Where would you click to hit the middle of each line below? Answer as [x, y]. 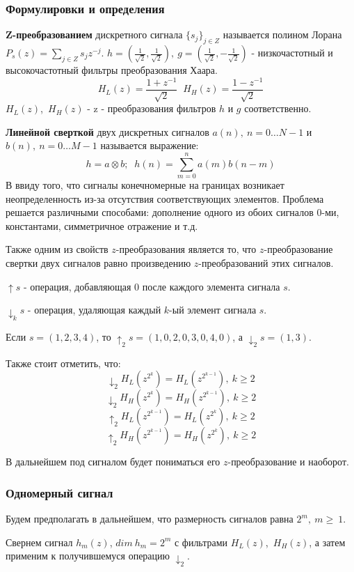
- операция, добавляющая [77, 286]
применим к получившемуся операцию [88, 556]
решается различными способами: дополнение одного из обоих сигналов [160, 212]
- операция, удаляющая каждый [94, 310]
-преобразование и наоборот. [288, 462]
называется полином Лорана [282, 34]
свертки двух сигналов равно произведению [98, 263]
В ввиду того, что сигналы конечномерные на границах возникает [145, 185]
